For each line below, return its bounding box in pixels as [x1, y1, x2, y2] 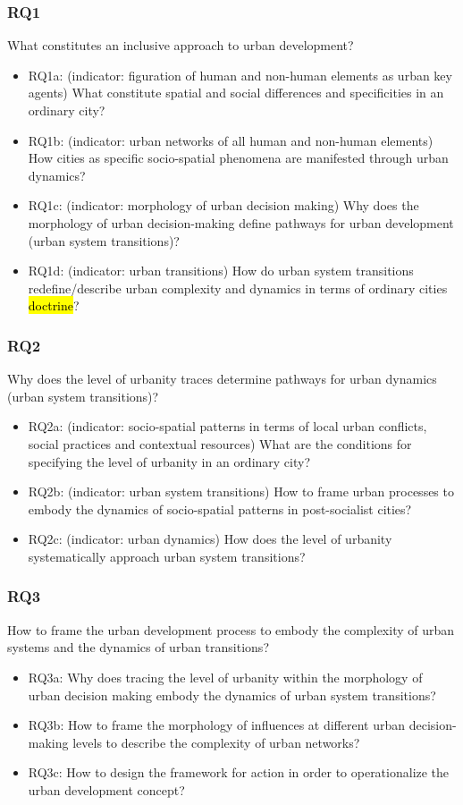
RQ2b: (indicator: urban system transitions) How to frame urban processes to [28, 482, 454, 501]
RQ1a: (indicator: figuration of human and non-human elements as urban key [28, 65, 452, 84]
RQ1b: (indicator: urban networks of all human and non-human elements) [28, 131, 434, 149]
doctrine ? [28, 296, 80, 315]
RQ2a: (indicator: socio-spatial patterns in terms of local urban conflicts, [28, 417, 427, 436]
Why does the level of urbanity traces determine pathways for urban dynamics [7, 369, 437, 388]
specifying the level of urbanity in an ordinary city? [28, 452, 311, 470]
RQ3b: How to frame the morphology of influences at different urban [28, 716, 406, 734]
